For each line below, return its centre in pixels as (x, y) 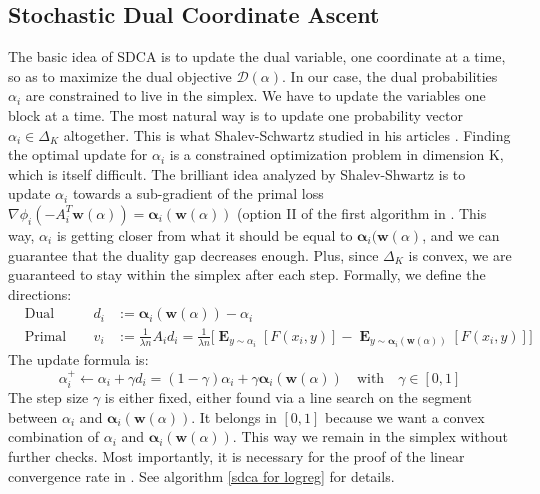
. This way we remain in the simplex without (370, 436)
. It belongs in (234, 416)
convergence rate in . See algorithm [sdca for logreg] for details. (201, 475)
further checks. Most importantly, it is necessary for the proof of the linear (236, 456)
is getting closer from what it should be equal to (204, 234)
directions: (40, 293)
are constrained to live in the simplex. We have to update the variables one (255, 95)
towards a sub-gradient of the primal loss (198, 193)
